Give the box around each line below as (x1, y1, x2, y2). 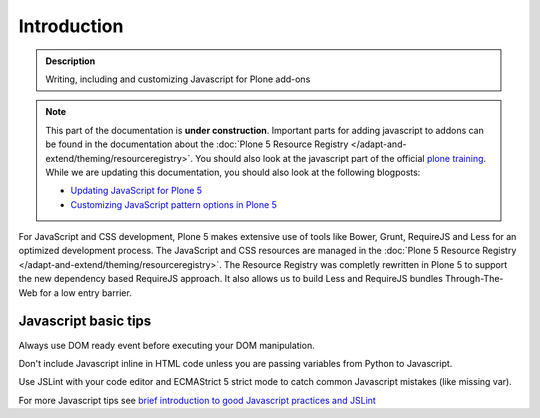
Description (45, 55, 96, 67)
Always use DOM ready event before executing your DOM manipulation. (18, 339, 315, 351)
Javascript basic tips (18, 313, 152, 330)
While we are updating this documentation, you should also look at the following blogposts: (45, 166, 421, 178)
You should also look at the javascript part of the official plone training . (195, 152, 487, 164)
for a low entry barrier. (39, 286, 132, 299)
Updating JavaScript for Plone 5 (70, 185, 203, 197)
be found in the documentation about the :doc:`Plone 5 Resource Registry (45, 138, 349, 150)
